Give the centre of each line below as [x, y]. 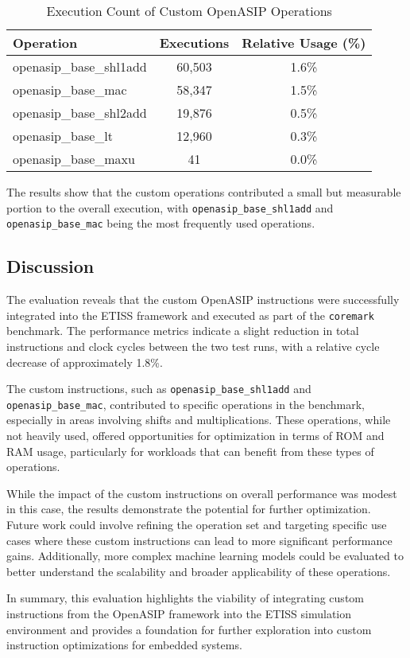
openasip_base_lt [63, 136]
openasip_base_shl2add [80, 113]
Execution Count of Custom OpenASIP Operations [189, 11]
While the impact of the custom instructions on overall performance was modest [202, 493]
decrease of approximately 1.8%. [85, 362]
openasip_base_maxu [74, 159]
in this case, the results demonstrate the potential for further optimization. [189, 509]
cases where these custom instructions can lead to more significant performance [199, 540]
